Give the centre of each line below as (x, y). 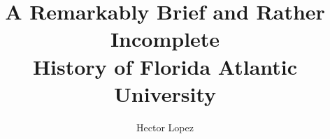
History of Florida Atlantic (165, 66)
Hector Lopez (165, 127)
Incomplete (165, 39)
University (165, 93)
